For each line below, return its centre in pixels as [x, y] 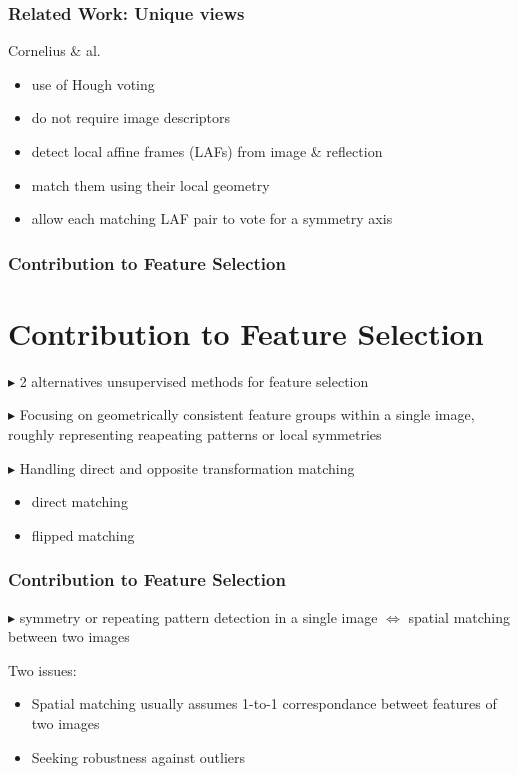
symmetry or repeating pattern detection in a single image [198, 616]
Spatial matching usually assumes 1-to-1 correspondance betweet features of [264, 703]
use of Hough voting [93, 83]
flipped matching [83, 534]
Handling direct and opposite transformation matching [187, 467]
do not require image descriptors [131, 117]
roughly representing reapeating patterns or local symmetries [195, 433]
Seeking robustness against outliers [138, 756]
